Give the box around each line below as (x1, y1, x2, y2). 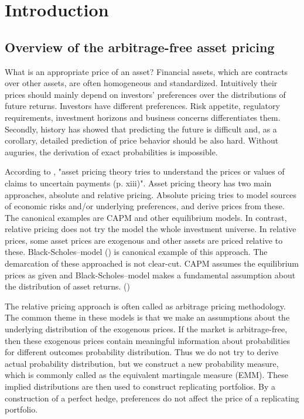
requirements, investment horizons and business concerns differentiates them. (5, 111, 281, 123)
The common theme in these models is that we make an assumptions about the (5, 311, 290, 323)
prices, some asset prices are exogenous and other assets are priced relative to (5, 234, 283, 246)
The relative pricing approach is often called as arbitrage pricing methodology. (5, 299, 286, 312)
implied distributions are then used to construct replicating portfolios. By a (5, 380, 276, 393)
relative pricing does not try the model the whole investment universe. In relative (5, 223, 296, 235)
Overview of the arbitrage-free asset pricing (5, 38, 275, 56)
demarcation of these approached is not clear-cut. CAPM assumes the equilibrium (5, 257, 299, 270)
